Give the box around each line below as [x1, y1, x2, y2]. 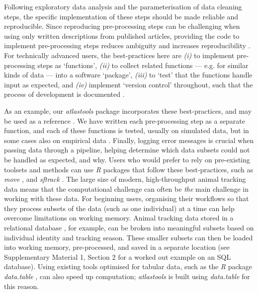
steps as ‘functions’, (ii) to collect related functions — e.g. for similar [37, 60, 249, 70]
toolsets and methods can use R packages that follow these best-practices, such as [4, 164, 253, 174]
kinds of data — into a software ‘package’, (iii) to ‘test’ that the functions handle [4, 70, 253, 80]
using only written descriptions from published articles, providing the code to [4, 30, 240, 41]
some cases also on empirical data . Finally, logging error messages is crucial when [4, 135, 254, 145]
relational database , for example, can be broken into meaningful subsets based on [4, 222, 254, 233]
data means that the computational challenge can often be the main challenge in [4, 183, 249, 194]
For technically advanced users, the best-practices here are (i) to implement [4, 50, 235, 60]
